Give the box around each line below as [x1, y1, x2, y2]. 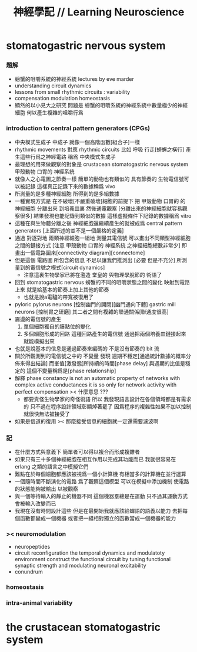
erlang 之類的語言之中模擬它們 [14, 463, 89, 470]
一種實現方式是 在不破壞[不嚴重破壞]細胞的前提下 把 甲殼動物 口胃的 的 [14, 197, 186, 204]
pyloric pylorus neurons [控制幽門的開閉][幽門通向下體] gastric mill [14, 300, 176, 307]
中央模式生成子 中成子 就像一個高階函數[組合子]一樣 [14, 138, 140, 145]
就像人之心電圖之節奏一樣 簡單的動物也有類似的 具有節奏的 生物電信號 [14, 175, 184, 182]
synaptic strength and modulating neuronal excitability [14, 562, 146, 569]
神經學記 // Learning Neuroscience [13, 5, 185, 19]
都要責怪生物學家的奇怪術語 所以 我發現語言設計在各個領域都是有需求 [23, 395, 192, 402]
